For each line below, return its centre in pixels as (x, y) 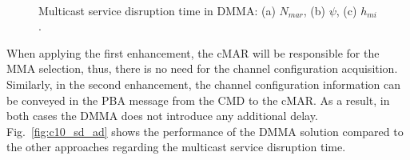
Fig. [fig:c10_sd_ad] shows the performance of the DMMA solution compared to (205, 131)
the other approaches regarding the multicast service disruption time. (176, 147)
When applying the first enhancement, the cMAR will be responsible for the (193, 52)
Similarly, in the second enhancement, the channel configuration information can (203, 84)
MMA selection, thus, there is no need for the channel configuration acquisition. (202, 68)
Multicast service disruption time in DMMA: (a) (157, 10)
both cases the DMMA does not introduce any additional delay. (162, 116)
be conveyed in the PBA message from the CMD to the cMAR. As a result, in (198, 100)
